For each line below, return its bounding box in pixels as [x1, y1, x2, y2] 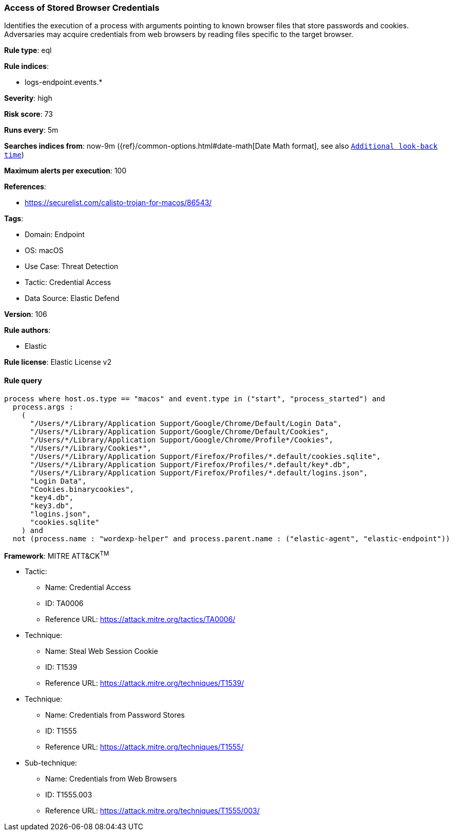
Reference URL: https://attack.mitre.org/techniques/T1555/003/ [45, 806, 260, 815]
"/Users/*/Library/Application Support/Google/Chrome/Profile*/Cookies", [30, 435, 333, 444]
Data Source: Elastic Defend [25, 294, 120, 303]
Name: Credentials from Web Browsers [45, 774, 177, 784]
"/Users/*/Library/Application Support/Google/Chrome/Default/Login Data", [30, 419, 342, 428]
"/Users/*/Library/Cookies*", [30, 443, 152, 452]
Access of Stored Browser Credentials [4, 3, 160, 13]
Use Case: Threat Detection [25, 262, 119, 271]
